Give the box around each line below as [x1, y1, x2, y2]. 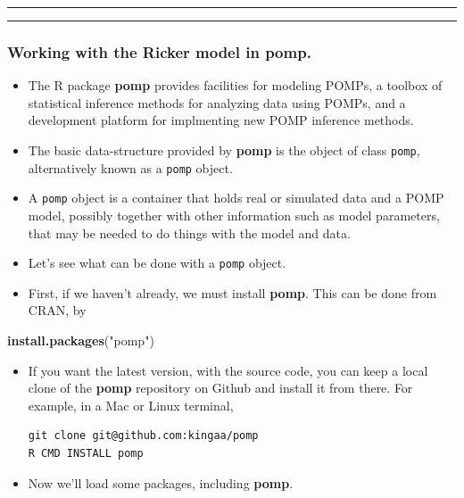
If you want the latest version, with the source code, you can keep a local [28, 361, 428, 379]
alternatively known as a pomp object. [28, 158, 233, 177]
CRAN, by [28, 301, 87, 320]
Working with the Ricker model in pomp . [7, 40, 311, 62]
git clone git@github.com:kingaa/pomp [28, 429, 259, 443]
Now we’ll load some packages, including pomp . [28, 473, 294, 492]
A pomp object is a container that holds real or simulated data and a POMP [28, 188, 444, 207]
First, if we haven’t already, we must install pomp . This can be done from [28, 283, 437, 302]
